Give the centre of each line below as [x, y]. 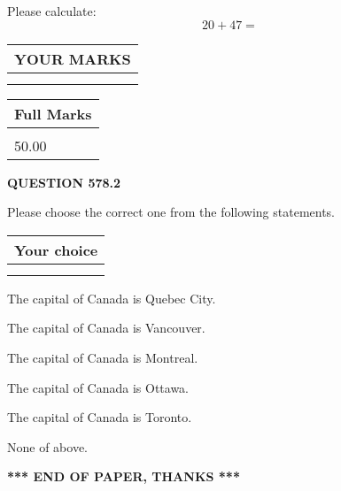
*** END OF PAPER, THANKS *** [124, 476]
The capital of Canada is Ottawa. [98, 387]
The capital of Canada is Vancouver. [106, 328]
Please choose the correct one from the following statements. [171, 212]
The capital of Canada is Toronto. [100, 417]
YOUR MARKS [73, 58]
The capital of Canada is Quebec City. [112, 298]
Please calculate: [52, 11]
